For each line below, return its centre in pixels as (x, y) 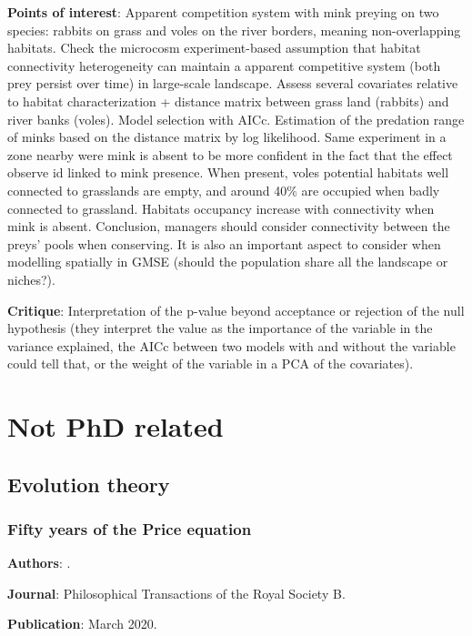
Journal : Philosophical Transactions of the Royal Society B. (176, 593)
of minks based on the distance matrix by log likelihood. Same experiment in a (227, 137)
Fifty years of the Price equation (130, 528)
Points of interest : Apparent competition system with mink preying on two (223, 12)
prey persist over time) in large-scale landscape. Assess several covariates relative (233, 83)
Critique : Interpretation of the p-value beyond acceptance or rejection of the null (236, 310)
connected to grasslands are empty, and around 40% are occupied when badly (224, 190)
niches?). (31, 279)
